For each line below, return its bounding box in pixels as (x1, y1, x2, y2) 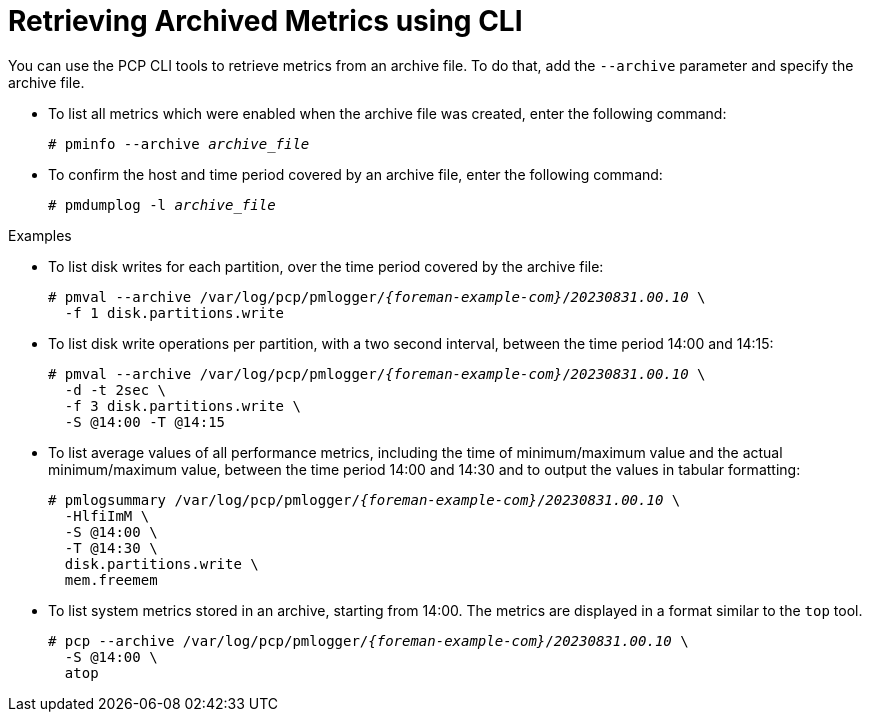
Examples (8, 226, 72, 244)
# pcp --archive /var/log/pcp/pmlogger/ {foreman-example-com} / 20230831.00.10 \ (48, 632, 689, 649)
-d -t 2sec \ (64, 381, 167, 398)
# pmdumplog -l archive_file (48, 196, 276, 213)
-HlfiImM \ (64, 507, 150, 524)
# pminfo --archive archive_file (48, 135, 310, 152)
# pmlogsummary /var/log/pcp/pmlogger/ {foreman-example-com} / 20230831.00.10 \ (48, 491, 681, 508)
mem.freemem (64, 571, 158, 588)
